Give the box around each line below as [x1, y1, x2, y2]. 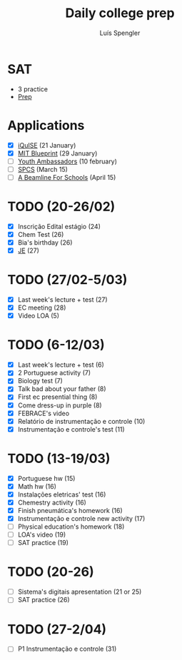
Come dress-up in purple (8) [17, 401, 102, 410]
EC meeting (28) [17, 303, 66, 312]
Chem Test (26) [17, 230, 64, 238]
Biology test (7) [17, 377, 63, 385]
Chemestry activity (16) [17, 498, 87, 507]
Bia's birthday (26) [17, 238, 73, 247]
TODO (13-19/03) [7, 450, 111, 467]
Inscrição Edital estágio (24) [17, 222, 101, 230]
